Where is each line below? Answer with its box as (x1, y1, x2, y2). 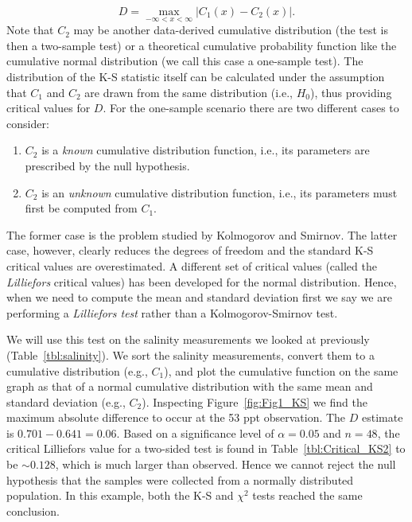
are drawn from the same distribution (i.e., (84, 84, 293, 100)
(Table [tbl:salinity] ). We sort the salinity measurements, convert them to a (6, 346, 375, 363)
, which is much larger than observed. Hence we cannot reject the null (55, 456, 396, 473)
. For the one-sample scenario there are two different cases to (103, 99, 399, 116)
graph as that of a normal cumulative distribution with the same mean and (6, 378, 373, 395)
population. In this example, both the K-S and (6, 487, 234, 504)
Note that (6, 21, 54, 38)
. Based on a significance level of (116, 424, 274, 441)
